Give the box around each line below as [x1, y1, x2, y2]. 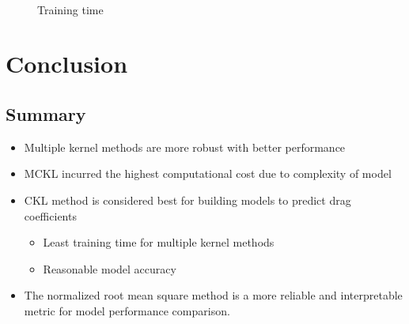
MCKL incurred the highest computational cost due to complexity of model [24, 165, 392, 182]
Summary [6, 101, 86, 126]
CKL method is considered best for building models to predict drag [24, 191, 351, 208]
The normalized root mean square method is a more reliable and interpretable [24, 287, 403, 303]
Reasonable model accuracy [43, 260, 176, 277]
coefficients [24, 207, 77, 224]
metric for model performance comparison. [24, 302, 230, 318]
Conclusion [6, 47, 128, 80]
